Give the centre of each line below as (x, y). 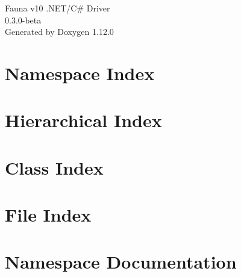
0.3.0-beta (23, 20)
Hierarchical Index (83, 120)
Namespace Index (80, 73)
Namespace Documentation (121, 262)
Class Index (54, 167)
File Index (48, 215)
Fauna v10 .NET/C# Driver (58, 8)
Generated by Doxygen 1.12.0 (59, 32)
